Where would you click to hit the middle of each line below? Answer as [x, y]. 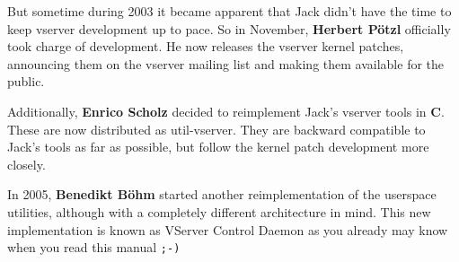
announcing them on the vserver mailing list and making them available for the [226, 63]
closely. [26, 164]
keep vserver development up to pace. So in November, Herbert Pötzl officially [229, 28]
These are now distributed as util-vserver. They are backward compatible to [216, 129]
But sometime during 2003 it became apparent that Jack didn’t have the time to [229, 11]
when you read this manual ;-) [94, 247]
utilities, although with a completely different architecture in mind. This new [219, 211]
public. [26, 81]
